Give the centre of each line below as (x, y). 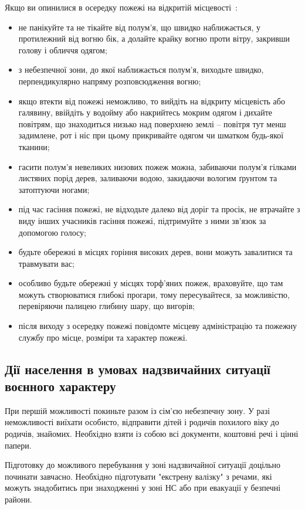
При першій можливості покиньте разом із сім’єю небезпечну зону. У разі (138, 410)
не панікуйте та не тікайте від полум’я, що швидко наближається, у (140, 27)
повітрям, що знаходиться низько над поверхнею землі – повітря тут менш (152, 123)
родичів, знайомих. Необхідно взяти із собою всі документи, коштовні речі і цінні (152, 434)
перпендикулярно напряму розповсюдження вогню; (110, 81)
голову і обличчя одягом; (63, 50)
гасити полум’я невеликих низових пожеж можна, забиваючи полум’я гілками (157, 166)
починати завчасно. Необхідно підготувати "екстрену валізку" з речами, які (138, 476)
